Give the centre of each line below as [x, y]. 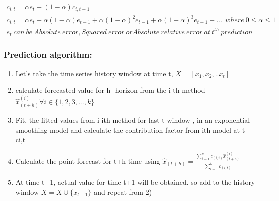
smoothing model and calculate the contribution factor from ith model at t [130, 129]
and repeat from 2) [123, 191]
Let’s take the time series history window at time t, [94, 73]
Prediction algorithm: [48, 55]
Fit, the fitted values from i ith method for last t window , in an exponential [133, 120]
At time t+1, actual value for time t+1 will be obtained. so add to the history [135, 182]
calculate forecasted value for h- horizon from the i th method [110, 90]
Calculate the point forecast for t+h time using [88, 160]
